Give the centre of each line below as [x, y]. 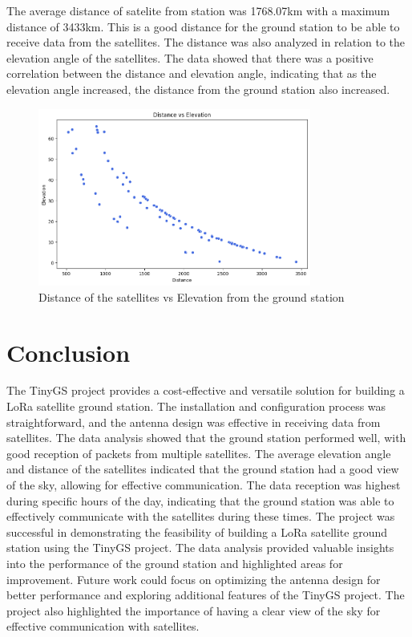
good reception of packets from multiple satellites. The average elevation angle [199, 453]
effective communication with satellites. [103, 626]
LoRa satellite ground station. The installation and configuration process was [196, 406]
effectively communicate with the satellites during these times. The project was [201, 516]
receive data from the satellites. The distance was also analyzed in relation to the [206, 42]
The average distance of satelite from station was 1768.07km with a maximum [198, 10]
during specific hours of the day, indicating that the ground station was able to [200, 500]
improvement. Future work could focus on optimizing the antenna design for [194, 579]
